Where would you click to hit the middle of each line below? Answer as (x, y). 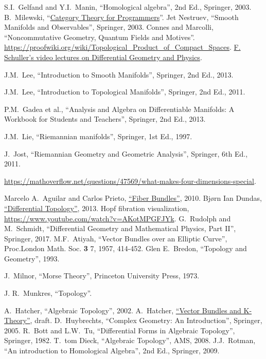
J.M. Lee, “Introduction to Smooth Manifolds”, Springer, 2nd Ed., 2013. (119, 74)
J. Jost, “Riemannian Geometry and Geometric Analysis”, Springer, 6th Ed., (126, 153)
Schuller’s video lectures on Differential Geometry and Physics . (103, 57)
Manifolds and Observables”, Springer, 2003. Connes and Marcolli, (109, 27)
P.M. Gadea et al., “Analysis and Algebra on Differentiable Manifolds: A (119, 109)
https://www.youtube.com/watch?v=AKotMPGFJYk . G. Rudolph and (118, 218)
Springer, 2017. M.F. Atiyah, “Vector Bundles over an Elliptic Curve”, (116, 238)
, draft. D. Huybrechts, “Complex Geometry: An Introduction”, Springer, (146, 320)
